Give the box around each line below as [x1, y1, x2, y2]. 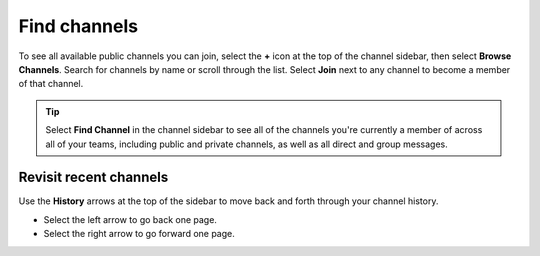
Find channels [18, 15, 139, 37]
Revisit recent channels [18, 169, 169, 186]
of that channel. [18, 78, 84, 90]
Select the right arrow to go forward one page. [43, 228, 235, 240]
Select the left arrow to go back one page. [43, 213, 217, 225]
